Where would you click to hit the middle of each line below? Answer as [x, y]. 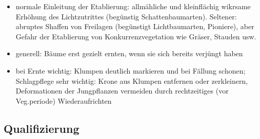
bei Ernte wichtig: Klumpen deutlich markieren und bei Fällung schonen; [131, 70]
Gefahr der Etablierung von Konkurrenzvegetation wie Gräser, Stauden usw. [136, 36]
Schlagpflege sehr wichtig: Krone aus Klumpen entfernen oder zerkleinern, [132, 80]
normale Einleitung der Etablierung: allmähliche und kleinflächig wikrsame [133, 6]
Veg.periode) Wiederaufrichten [64, 100]
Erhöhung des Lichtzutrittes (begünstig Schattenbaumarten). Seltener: [126, 16]
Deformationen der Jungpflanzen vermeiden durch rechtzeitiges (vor [122, 91]
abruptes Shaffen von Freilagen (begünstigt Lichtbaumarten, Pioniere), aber [135, 26]
